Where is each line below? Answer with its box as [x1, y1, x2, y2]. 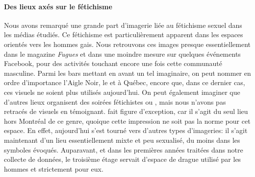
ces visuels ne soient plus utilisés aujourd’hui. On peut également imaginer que [4, 87, 240, 97]
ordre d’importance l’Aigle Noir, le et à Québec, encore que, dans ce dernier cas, [4, 77, 245, 88]
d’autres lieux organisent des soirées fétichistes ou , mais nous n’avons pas [4, 96, 226, 107]
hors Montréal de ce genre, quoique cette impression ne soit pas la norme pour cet [4, 115, 251, 126]
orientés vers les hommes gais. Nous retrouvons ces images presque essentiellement [4, 39, 251, 49]
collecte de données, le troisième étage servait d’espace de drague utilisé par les [4, 154, 241, 164]
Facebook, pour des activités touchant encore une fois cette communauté [4, 58, 222, 68]
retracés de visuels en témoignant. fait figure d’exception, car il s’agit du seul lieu [4, 106, 248, 116]
